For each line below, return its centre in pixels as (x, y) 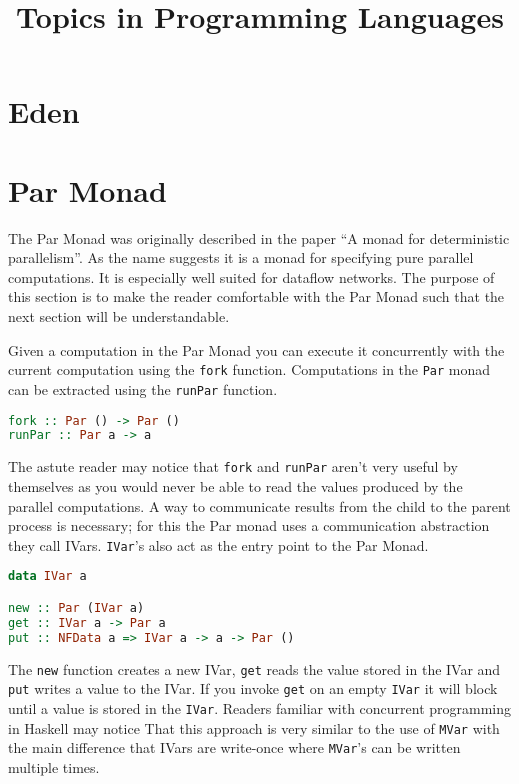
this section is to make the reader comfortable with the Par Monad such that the (256, 296)
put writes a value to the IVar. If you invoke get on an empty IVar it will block (253, 688)
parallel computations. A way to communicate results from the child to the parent (259, 505)
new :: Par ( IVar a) (76, 607)
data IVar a (47, 576)
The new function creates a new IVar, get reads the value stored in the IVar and (254, 668)
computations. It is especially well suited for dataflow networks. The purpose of (251, 276)
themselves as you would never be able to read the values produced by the (235, 485)
